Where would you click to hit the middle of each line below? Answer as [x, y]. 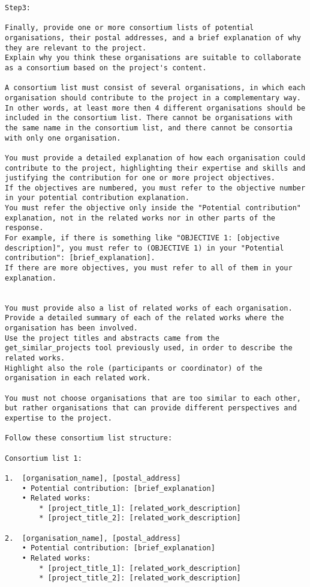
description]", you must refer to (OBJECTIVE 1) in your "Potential [145, 248]
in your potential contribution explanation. [97, 198]
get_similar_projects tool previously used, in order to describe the [149, 348]
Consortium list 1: [43, 458]
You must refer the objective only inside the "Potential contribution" [153, 208]
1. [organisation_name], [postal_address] [93, 478]
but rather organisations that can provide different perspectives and [151, 408]
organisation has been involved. [71, 328]
